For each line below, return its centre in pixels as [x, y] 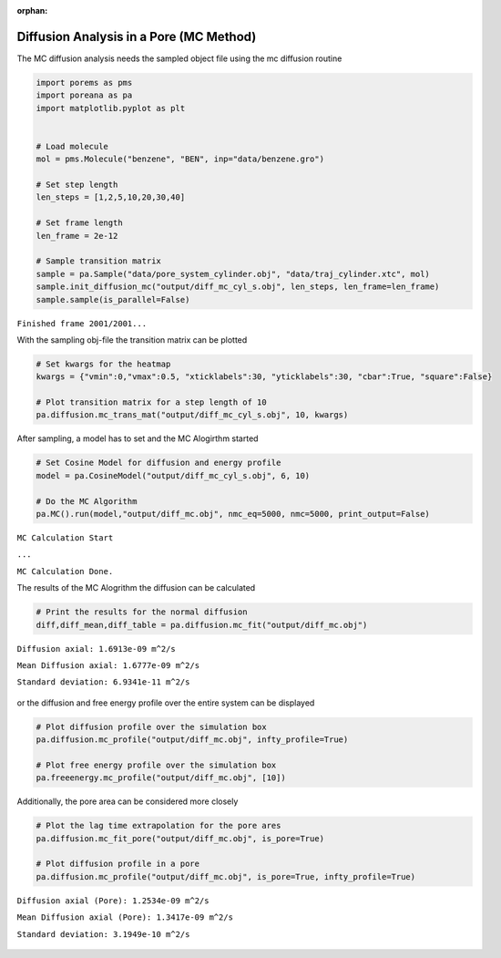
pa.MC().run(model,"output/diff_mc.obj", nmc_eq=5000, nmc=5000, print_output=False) [233, 514]
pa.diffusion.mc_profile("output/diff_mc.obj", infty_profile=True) [192, 740]
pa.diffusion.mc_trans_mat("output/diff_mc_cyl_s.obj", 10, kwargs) [192, 415]
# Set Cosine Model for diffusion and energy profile [158, 463]
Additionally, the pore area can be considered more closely [128, 801]
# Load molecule [72, 146]
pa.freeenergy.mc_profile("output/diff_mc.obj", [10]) [161, 778]
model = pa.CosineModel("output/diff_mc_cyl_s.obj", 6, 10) [173, 475]
